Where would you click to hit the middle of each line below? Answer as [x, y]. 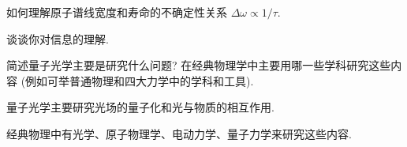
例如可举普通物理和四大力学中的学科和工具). [140, 80]
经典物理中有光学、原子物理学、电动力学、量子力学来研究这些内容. [179, 133]
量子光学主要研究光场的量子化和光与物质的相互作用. [140, 107]
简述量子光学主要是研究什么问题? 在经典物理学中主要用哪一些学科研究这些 [199, 65]
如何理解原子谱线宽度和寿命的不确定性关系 [117, 12]
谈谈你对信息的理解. [58, 38]
